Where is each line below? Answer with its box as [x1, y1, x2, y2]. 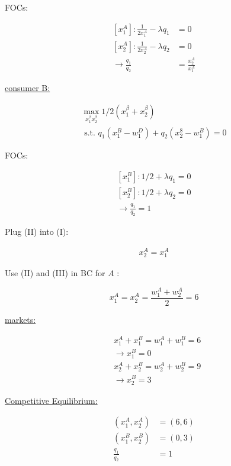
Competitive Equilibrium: [5, 394, 98, 406]
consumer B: [5, 82, 50, 94]
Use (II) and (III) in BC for [5, 267, 105, 279]
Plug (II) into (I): [5, 225, 69, 238]
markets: [5, 313, 36, 326]
